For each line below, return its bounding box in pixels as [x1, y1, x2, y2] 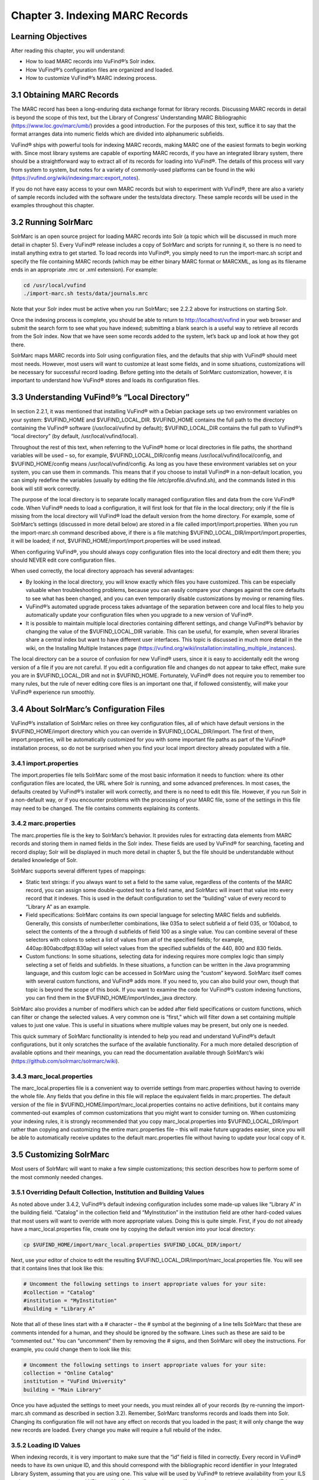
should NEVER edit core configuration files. [11, 556, 116, 564]
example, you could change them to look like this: [11, 1346, 132, 1353]
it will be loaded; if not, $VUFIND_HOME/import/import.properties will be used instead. [11, 538, 222, 545]
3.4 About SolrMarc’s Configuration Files [11, 704, 165, 714]
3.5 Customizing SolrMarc [11, 1150, 110, 1160]
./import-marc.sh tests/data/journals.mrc [23, 290, 148, 297]
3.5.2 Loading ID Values [11, 1441, 81, 1449]
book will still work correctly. [11, 485, 81, 492]
